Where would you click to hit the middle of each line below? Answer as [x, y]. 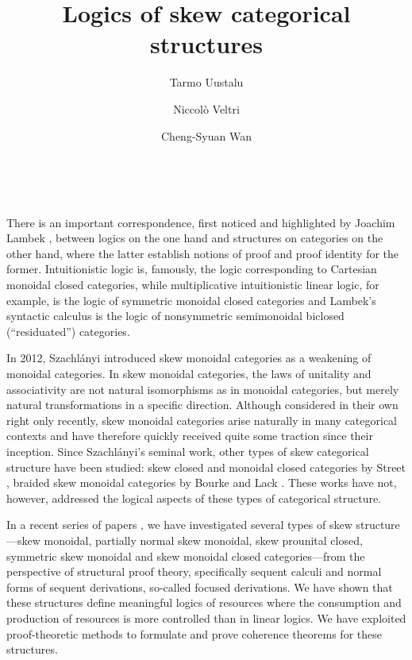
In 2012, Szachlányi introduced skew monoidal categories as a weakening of [189, 358]
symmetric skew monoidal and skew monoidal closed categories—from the [186, 556]
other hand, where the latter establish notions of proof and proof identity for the [203, 253]
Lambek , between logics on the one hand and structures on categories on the [195, 238]
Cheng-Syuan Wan [206, 135]
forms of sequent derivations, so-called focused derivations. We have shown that [200, 587]
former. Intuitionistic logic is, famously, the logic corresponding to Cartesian [192, 269]
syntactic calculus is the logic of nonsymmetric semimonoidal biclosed [175, 316]
